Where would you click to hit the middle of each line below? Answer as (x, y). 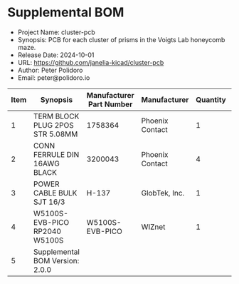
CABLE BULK (55, 193)
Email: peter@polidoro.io (54, 77)
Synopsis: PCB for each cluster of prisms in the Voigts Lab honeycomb (121, 39)
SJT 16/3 (49, 202)
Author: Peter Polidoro (50, 70)
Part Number (110, 104)
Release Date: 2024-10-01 (56, 55)
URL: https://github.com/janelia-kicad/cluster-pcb (91, 62)
